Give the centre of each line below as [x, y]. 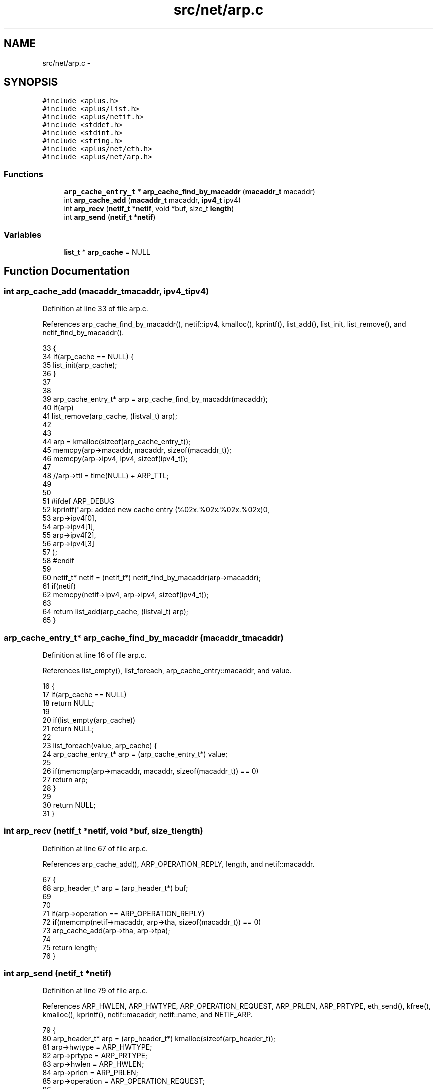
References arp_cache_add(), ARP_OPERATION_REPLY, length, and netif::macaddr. [179, 864]
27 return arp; [65, 779]
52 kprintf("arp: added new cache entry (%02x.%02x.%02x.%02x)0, [156, 510]
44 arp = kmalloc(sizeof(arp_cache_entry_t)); [116, 442]
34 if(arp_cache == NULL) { [88, 357]
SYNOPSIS [31, 82]
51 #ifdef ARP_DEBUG [79, 501]
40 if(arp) [58, 408]
